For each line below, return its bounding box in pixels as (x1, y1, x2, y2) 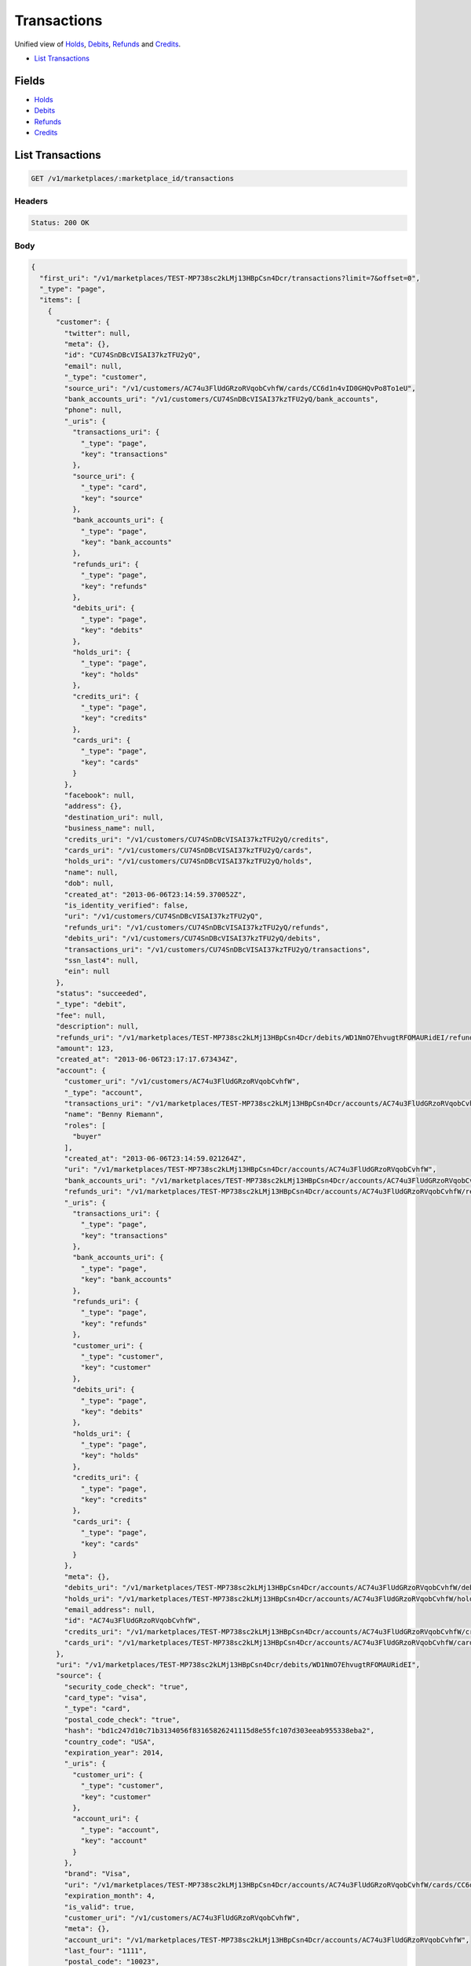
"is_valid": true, (64, 1902, 135, 1911)
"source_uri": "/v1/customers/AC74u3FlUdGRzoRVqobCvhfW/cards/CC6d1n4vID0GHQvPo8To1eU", (64, 384, 416, 392)
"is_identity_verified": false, (64, 900, 188, 910)
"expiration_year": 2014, (64, 1748, 164, 1758)
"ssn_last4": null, (64, 955, 139, 965)
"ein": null (64, 967, 110, 976)
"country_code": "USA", (64, 1737, 156, 1746)
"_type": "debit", (56, 1000, 127, 1009)
